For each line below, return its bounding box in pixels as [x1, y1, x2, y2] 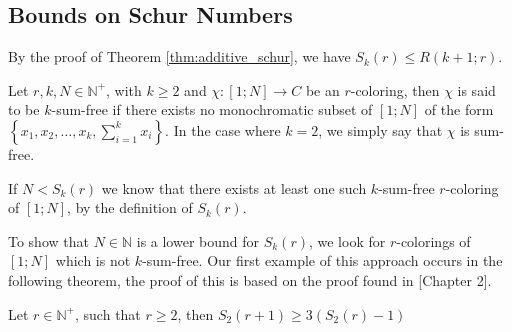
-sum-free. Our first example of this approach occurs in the [142, 250, 503, 271]
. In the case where [165, 119, 281, 140]
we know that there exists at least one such [101, 177, 367, 198]
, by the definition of [67, 197, 193, 218]
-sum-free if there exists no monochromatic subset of [51, 99, 373, 120]
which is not [55, 250, 131, 271]
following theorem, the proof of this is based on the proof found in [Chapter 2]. [8, 269, 492, 290]
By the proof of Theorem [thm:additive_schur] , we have [8, 46, 351, 67]
